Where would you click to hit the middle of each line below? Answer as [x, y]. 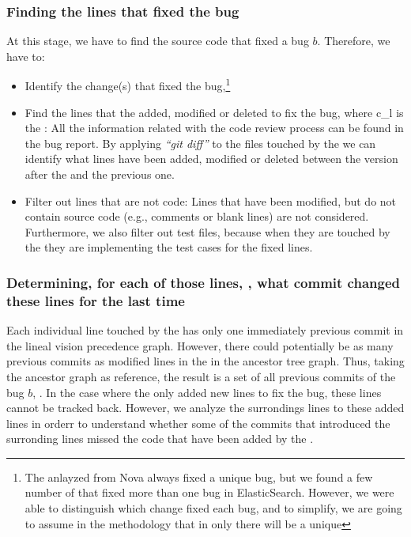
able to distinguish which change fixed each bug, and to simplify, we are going [213, 508]
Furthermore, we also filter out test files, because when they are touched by [207, 231]
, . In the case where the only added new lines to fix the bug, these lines [207, 392]
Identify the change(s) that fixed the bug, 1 [128, 85]
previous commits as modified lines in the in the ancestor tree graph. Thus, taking [205, 361]
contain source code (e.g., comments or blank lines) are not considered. [197, 216]
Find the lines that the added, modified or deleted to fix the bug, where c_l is [214, 112]
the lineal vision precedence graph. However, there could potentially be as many [200, 345]
